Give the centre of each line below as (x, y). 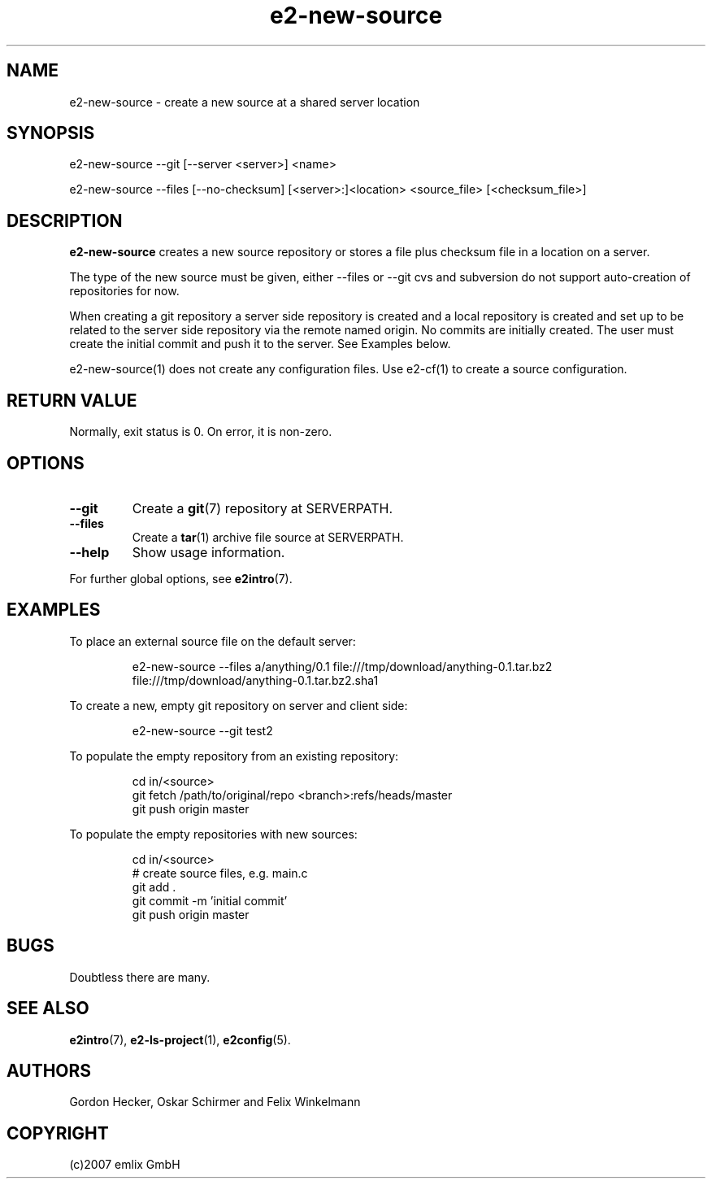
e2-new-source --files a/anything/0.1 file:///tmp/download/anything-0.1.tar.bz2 (342, 666)
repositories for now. (124, 291)
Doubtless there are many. (140, 977)
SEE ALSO (48, 1009)
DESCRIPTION (65, 220)
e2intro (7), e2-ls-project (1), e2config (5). (180, 1039)
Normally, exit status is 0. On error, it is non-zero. (201, 432)
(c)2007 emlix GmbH (125, 1165)
